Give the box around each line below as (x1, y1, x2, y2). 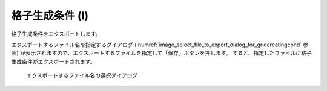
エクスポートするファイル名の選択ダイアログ (26, 72, 138, 79)
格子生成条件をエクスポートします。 (11, 30, 101, 37)
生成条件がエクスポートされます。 (11, 58, 96, 65)
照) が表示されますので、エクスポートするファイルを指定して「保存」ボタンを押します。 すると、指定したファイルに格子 (11, 49, 312, 57)
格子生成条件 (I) (11, 9, 89, 22)
